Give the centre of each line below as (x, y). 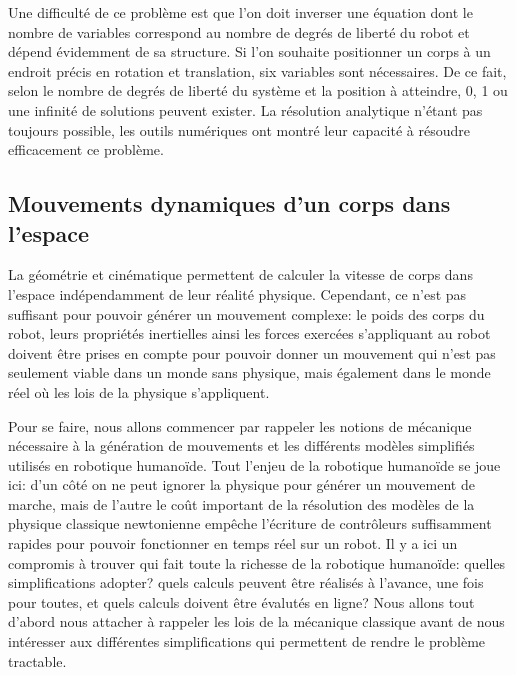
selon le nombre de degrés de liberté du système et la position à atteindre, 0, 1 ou (258, 90)
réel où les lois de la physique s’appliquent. (139, 391)
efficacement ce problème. (86, 149)
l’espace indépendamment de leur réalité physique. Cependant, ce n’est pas (237, 293)
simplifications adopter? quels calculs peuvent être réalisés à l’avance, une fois (246, 582)
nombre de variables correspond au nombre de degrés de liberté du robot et (239, 31)
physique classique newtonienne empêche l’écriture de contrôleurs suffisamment (250, 523)
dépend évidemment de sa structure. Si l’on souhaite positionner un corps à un (249, 51)
